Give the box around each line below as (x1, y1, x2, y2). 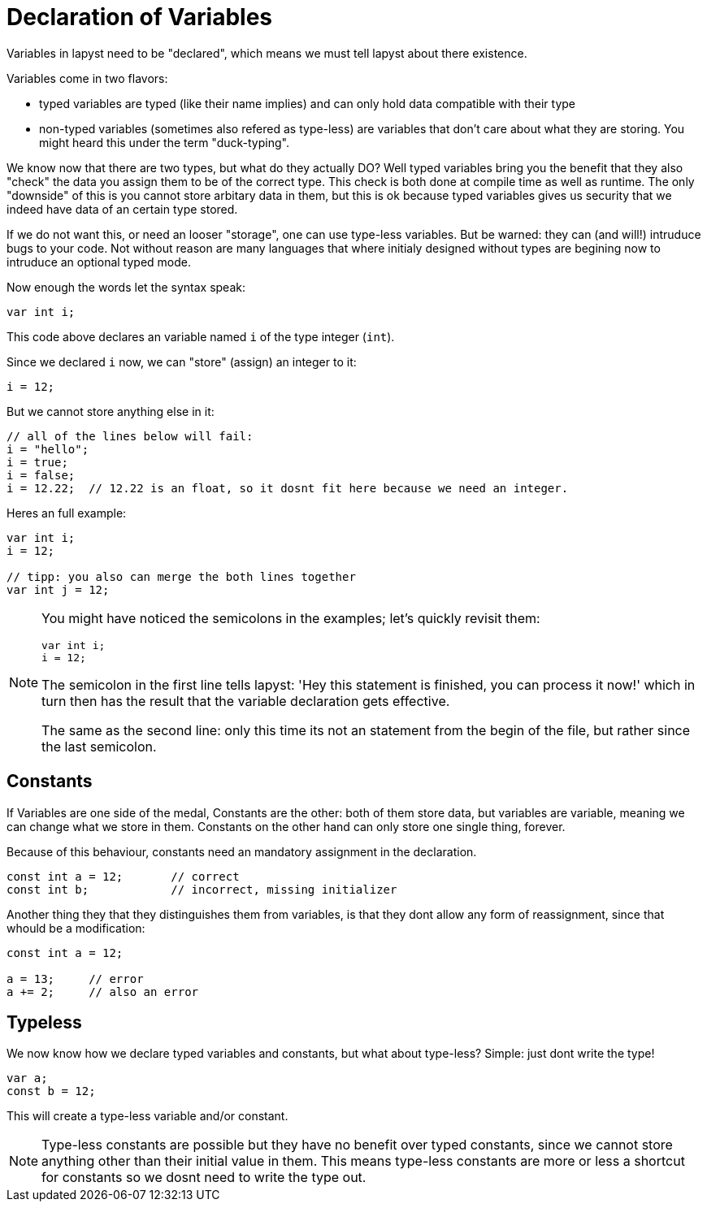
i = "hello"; (7, 442, 89, 456)
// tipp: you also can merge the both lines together (7, 569, 356, 583)
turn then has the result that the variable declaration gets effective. (41, 692, 450, 709)
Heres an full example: (7, 505, 127, 520)
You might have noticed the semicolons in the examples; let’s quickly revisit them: (41, 609, 540, 626)
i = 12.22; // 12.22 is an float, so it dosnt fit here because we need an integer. (7, 481, 569, 495)
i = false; (7, 468, 76, 482)
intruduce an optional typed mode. (7, 254, 191, 269)
